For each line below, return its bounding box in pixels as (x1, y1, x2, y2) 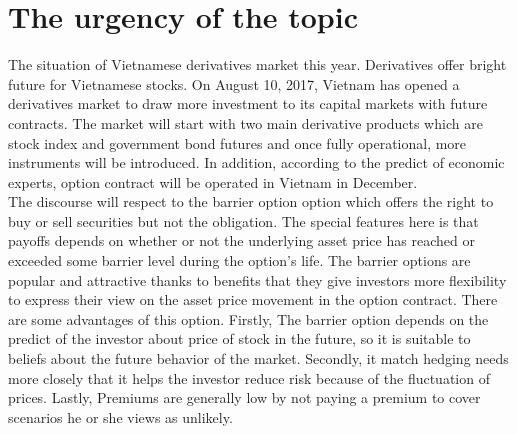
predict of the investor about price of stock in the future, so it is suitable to (8, 328, 471, 349)
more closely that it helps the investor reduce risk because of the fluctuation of (8, 367, 490, 388)
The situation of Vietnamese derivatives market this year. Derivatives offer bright (8, 54, 507, 75)
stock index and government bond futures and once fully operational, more (8, 132, 467, 153)
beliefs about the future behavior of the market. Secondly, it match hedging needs (8, 348, 509, 369)
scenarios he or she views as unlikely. (8, 406, 233, 427)
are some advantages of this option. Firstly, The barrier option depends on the (8, 308, 489, 329)
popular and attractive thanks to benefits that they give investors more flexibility (8, 269, 507, 290)
